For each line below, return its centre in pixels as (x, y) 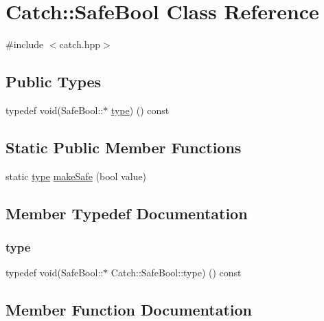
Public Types (54, 81)
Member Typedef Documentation (127, 213)
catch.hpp (80, 44)
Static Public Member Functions (124, 147)
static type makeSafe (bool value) (76, 176)
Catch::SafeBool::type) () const (176, 273)
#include (25, 44)
